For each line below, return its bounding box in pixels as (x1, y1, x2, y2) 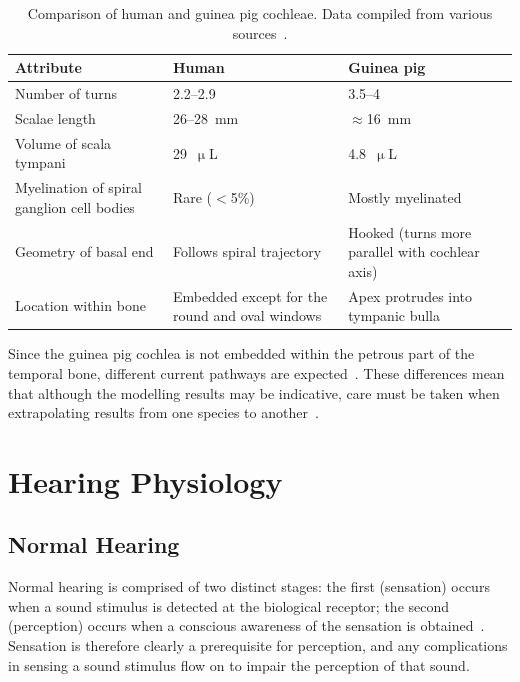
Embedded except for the (172, 285, 328, 306)
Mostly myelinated (348, 186, 462, 207)
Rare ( (172, 186, 213, 207)
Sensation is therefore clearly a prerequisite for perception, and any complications (8, 635, 508, 656)
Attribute (15, 57, 82, 78)
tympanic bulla (348, 305, 441, 326)
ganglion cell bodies (15, 196, 135, 217)
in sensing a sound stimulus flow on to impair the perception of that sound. (8, 654, 470, 675)
